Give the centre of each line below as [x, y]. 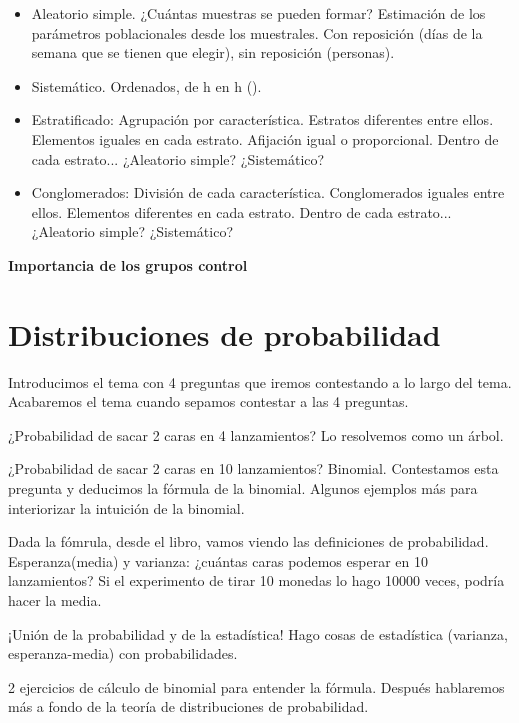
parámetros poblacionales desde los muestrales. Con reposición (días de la [257, 32]
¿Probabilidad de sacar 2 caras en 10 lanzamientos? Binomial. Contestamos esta [253, 468]
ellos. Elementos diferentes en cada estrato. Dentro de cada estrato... [241, 211]
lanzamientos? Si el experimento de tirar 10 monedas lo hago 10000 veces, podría [256, 580]
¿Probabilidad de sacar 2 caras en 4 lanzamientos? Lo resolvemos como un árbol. [256, 434]
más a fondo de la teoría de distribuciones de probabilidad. [188, 706]
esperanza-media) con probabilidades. [123, 653]
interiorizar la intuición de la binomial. [126, 507]
